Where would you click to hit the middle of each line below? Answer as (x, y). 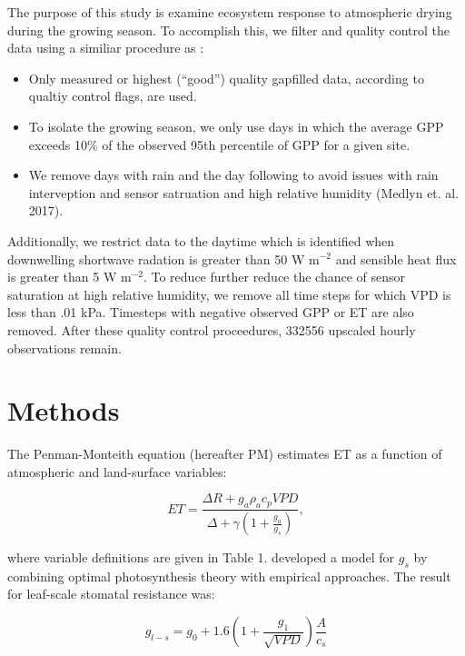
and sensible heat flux (396, 258)
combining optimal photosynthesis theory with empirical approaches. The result (229, 576)
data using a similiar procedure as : (106, 48)
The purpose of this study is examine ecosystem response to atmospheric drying (230, 12)
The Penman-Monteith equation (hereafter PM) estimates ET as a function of (225, 454)
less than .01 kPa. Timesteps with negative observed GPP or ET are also (211, 312)
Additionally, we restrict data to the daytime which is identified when (201, 240)
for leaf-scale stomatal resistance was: (111, 594)
